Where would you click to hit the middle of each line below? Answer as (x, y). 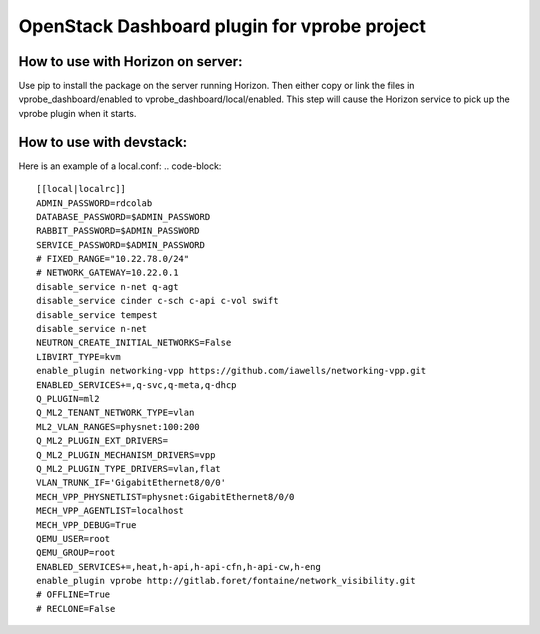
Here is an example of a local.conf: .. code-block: (120, 166)
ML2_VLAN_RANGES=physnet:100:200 (118, 426)
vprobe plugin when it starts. (77, 113)
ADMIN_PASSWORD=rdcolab (94, 203)
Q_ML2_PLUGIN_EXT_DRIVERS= (102, 441)
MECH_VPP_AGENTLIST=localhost (110, 511)
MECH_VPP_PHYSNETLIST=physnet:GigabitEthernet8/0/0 (165, 496)
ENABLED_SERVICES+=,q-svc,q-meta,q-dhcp (136, 384)
